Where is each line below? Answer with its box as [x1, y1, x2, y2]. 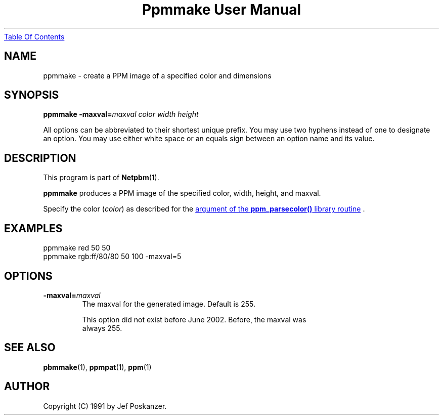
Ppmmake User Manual [142, 1, 301, 18]
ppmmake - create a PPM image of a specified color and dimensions [43, 71, 272, 80]
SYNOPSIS [4, 89, 59, 102]
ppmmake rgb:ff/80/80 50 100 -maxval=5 [43, 252, 182, 261]
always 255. [82, 323, 122, 332]
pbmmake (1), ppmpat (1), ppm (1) [43, 362, 152, 371]
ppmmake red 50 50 [43, 243, 111, 253]
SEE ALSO [4, 341, 56, 354]
